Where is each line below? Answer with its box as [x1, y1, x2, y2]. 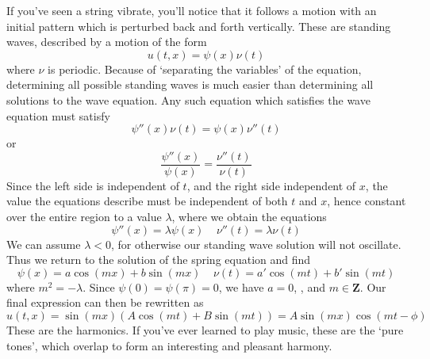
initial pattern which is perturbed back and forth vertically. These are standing [6, 17, 391, 34]
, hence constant [327, 193, 406, 209]
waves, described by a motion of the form [6, 33, 207, 50]
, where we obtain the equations [171, 208, 327, 224]
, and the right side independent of [186, 177, 356, 193]
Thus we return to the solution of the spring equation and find [6, 251, 311, 268]
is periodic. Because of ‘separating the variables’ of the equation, [48, 60, 362, 77]
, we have [218, 278, 264, 295]
